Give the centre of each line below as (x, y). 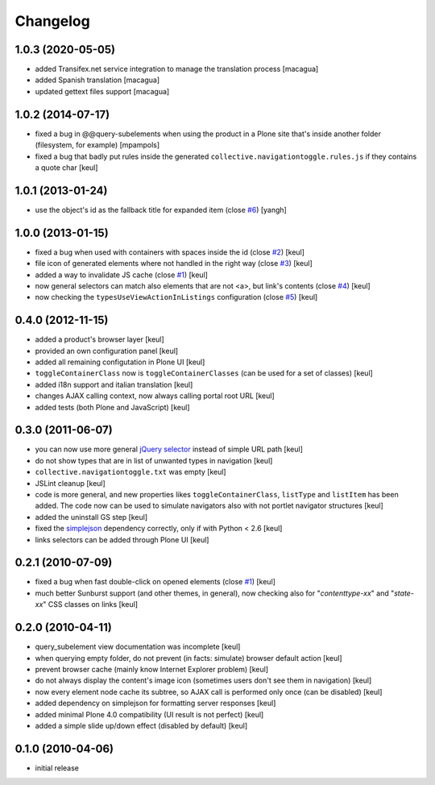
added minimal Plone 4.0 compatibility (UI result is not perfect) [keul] (149, 714)
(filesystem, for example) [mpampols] (97, 145)
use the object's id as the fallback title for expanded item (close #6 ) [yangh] (161, 210)
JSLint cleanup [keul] (70, 483)
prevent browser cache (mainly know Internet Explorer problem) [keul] (152, 669)
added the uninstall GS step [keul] (91, 517)
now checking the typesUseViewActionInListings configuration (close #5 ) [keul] (176, 297)
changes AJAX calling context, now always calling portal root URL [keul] (155, 396)
